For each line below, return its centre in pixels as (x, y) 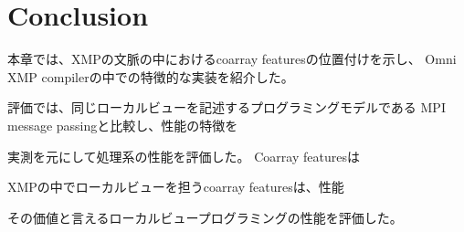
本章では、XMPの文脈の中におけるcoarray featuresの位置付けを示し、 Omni (232, 59)
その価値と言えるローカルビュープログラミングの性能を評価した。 (205, 217)
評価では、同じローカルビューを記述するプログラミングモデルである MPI (227, 107)
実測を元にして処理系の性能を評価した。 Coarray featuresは (184, 156)
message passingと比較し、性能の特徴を (123, 125)
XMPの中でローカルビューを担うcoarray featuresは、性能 (176, 187)
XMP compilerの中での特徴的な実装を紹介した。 (151, 76)
